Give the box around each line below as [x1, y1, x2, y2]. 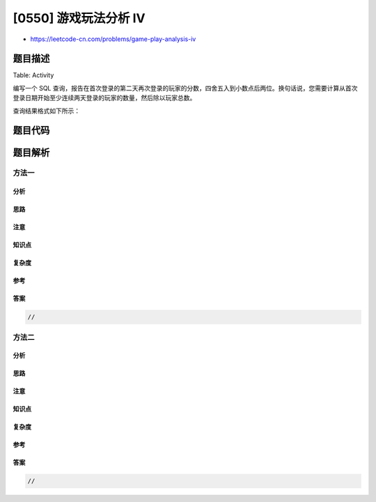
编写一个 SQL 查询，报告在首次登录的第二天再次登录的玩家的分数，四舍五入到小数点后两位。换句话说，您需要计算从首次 [13, 84, 358, 92]
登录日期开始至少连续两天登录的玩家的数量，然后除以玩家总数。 [13, 94, 196, 102]
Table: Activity [13, 71, 54, 79]
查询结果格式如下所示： [13, 107, 80, 115]
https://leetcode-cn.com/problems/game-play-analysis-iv [30, 35, 196, 43]
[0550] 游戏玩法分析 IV [13, 10, 146, 26]
